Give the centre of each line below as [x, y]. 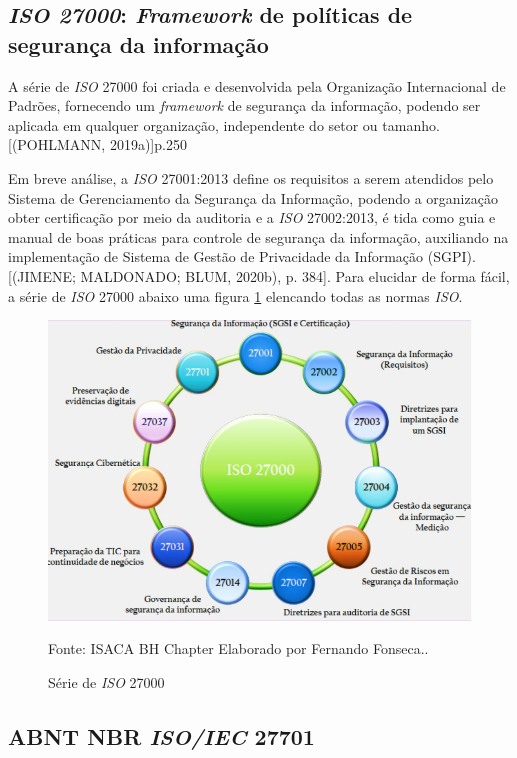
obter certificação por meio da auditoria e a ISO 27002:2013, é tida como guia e [252, 217]
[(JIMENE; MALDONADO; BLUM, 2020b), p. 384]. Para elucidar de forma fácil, [259, 275]
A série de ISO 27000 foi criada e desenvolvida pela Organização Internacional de [257, 85]
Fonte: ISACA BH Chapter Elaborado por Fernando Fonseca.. [238, 648]
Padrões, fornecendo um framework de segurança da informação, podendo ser [244, 105]
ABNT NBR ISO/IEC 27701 [161, 735]
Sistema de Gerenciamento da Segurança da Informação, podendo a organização [253, 197]
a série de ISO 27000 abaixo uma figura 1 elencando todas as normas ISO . [235, 295]
